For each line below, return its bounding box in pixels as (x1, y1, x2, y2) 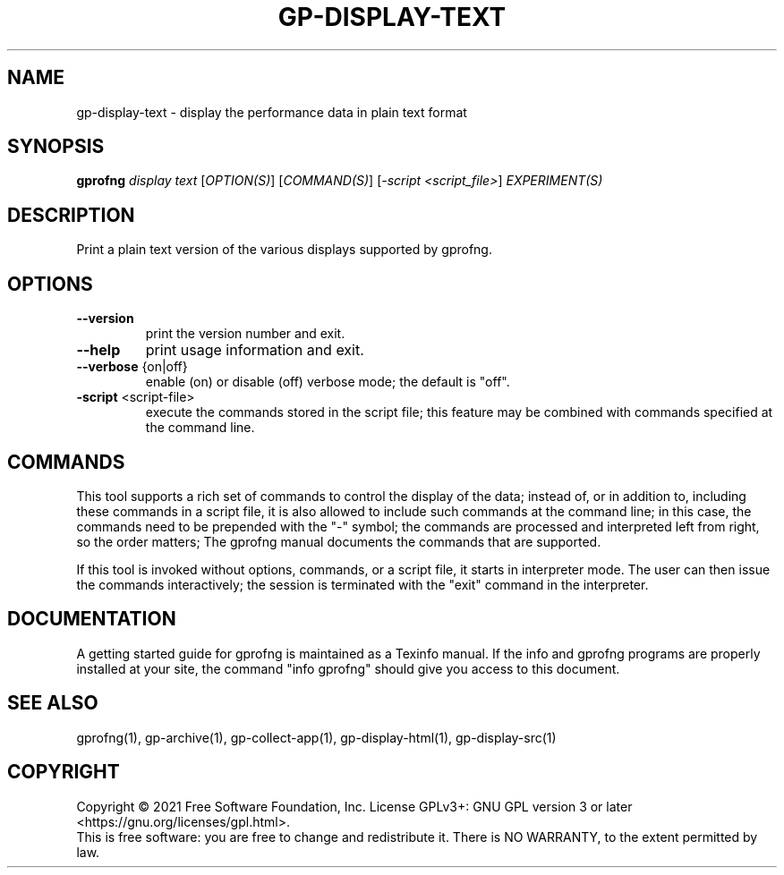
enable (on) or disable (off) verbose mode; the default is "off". (145, 374, 510, 390)
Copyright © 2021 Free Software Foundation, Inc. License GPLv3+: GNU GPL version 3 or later (76, 798, 633, 814)
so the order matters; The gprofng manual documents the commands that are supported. (76, 533, 601, 549)
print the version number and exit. (145, 326, 345, 342)
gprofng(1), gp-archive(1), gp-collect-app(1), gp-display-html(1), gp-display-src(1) (76, 729, 557, 745)
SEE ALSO (7, 692, 98, 715)
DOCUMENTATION (7, 607, 176, 631)
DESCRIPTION (7, 203, 135, 226)
